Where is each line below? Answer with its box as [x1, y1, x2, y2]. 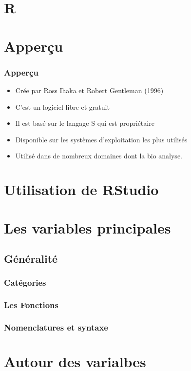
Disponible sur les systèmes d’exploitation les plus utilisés [15, 134, 188, 144]
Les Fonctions [4, 299, 58, 311]
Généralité [4, 251, 58, 266]
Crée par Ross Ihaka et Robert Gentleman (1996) [15, 85, 164, 95]
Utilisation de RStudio [4, 179, 159, 199]
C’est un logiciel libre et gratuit [15, 101, 110, 112]
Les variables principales [4, 217, 171, 237]
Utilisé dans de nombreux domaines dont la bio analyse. [15, 151, 182, 161]
